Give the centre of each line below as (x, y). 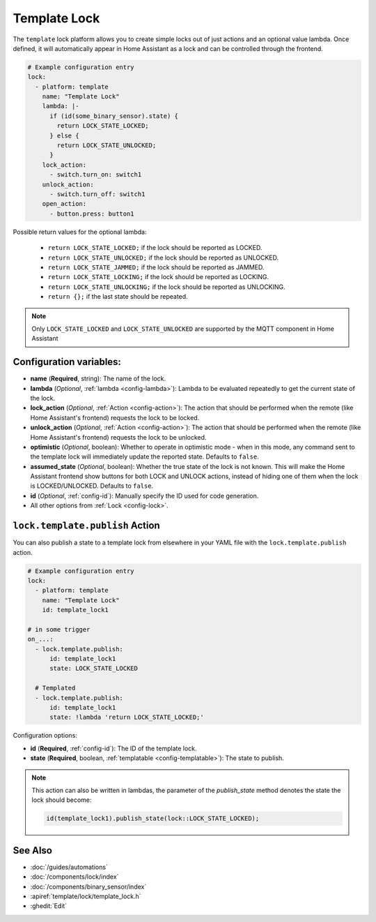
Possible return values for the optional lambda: (80, 232)
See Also (32, 850)
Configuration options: (45, 736)
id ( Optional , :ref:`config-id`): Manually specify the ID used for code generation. (144, 496)
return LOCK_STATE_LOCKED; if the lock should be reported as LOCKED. (155, 248)
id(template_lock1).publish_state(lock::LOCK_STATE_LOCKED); (153, 819)
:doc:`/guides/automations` (69, 867)
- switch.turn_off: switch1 (97, 194)
